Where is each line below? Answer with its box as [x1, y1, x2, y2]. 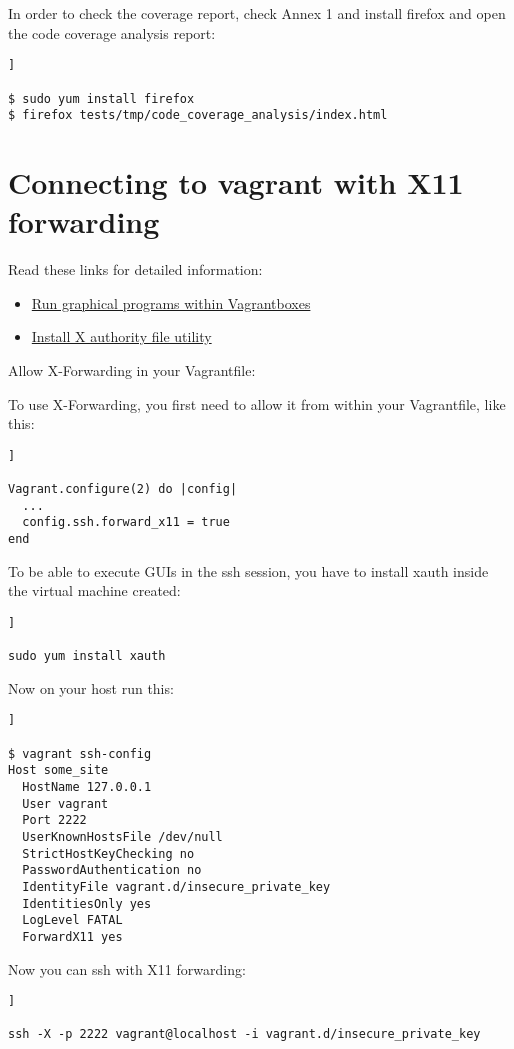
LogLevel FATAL [22, 913, 123, 928]
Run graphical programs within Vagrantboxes [31, 292, 311, 313]
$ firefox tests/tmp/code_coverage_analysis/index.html [8, 108, 388, 123]
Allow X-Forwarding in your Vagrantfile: [8, 359, 256, 380]
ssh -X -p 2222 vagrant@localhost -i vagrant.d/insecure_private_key [8, 1027, 481, 1042]
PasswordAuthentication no [22, 863, 202, 878]
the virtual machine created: [8, 580, 181, 601]
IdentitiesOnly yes [22, 896, 152, 911]
